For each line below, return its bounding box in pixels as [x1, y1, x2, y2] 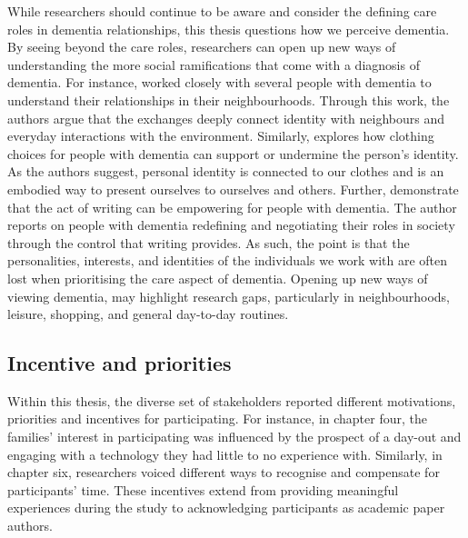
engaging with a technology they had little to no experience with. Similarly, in [7, 444, 443, 463]
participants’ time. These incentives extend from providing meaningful [7, 480, 399, 499]
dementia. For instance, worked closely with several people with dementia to [7, 73, 432, 92]
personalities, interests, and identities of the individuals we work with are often [7, 251, 448, 270]
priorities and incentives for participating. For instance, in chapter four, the [7, 409, 427, 428]
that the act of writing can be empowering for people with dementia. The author [7, 197, 457, 216]
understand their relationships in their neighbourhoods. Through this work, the [7, 90, 450, 109]
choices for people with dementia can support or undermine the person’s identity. [7, 144, 459, 163]
